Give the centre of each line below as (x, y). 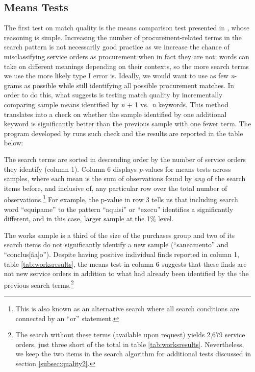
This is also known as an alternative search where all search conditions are (127, 308)
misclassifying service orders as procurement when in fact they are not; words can (127, 56)
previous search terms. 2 (39, 284)
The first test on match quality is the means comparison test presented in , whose (127, 28)
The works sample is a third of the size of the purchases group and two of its (119, 235)
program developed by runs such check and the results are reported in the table (124, 133)
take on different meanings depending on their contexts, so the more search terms (127, 66)
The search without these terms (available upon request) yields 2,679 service (130, 335)
